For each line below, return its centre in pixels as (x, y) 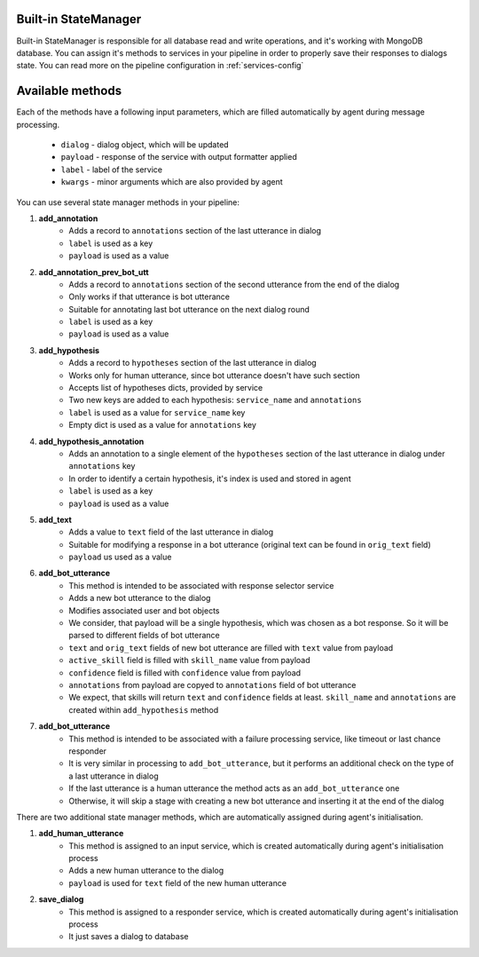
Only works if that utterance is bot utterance (149, 297)
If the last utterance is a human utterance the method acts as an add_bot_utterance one (234, 788)
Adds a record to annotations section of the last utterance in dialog (195, 231)
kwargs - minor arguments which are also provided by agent (172, 182)
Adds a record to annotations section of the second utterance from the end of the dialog (234, 284)
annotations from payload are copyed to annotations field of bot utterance (212, 685)
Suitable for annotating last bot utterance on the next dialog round (189, 309)
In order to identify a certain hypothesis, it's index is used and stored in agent (210, 478)
